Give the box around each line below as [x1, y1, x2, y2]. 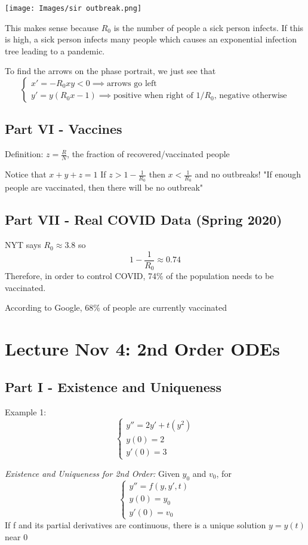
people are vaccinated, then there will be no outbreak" [5, 181, 204, 194]
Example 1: [5, 405, 47, 418]
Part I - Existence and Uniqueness [5, 377, 221, 396]
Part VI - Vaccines [5, 120, 122, 138]
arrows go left [107, 79, 157, 88]
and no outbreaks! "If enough [195, 168, 301, 180]
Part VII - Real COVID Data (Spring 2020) [5, 210, 282, 229]
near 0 [5, 530, 28, 543]
